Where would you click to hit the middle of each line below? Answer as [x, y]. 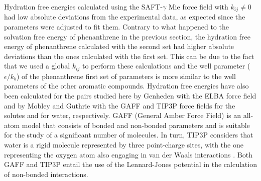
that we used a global [37, 66]
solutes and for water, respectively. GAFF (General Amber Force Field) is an [123, 115]
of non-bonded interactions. [46, 174]
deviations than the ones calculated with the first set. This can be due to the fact [129, 56]
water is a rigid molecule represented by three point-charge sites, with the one [124, 145]
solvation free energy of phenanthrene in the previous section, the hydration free [127, 36]
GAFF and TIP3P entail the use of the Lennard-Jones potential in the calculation [130, 164]
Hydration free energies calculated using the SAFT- [83, 6]
